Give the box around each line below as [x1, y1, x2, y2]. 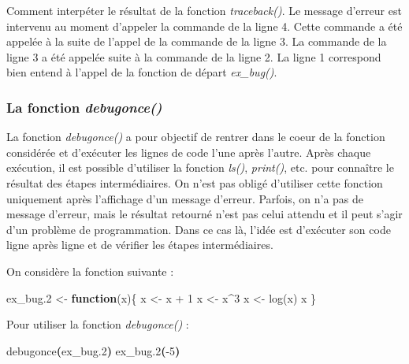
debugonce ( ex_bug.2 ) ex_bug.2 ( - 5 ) [6, 342, 180, 358]
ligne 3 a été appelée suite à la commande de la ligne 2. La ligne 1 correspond [6, 48, 381, 65]
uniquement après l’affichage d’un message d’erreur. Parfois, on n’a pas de [6, 190, 364, 206]
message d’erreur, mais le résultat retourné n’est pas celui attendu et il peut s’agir [6, 206, 403, 222]
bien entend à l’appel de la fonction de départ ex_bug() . [6, 64, 277, 80]
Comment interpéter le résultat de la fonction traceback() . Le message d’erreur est [6, 2, 402, 18]
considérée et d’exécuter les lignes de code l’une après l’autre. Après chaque [6, 143, 371, 160]
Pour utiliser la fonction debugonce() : [6, 316, 189, 332]
